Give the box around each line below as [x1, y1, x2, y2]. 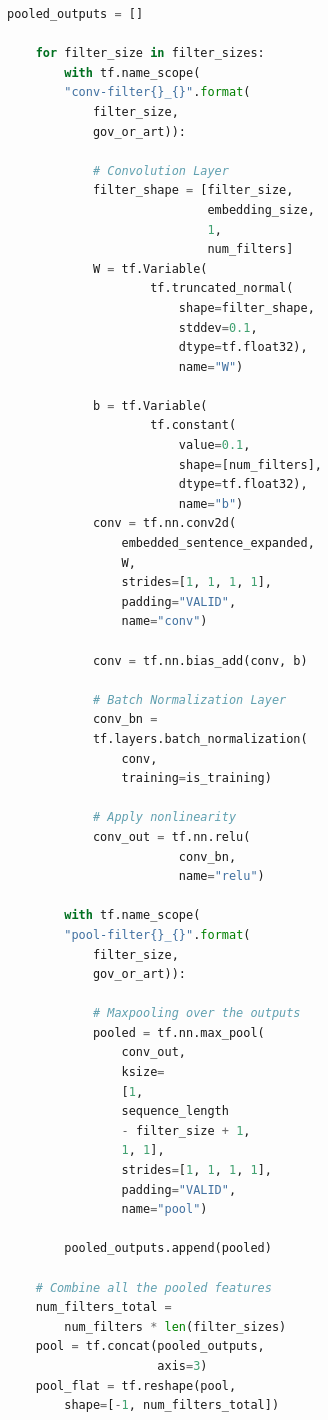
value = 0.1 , [178, 438, 251, 453]
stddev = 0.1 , [178, 320, 258, 335]
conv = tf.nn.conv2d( [92, 516, 237, 531]
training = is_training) [121, 771, 272, 786]
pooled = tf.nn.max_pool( [92, 1025, 265, 1040]
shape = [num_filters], [178, 457, 323, 472]
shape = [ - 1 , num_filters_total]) [64, 1398, 280, 1413]
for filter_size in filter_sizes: [35, 46, 265, 61]
